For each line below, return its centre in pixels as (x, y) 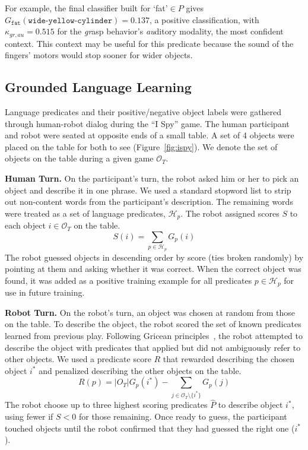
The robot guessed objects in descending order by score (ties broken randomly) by (154, 257)
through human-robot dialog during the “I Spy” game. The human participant (147, 123)
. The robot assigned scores (230, 213)
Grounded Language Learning (98, 87)
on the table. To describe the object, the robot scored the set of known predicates (153, 324)
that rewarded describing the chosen (229, 359)
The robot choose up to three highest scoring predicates (106, 405)
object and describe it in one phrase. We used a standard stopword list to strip (148, 190)
